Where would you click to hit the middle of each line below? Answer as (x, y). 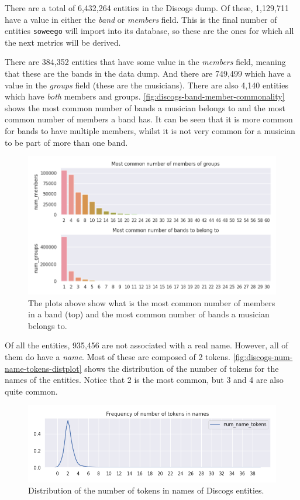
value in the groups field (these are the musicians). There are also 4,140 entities (146, 85)
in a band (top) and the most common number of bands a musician (149, 314)
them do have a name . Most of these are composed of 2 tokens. (118, 356)
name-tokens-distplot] (43, 368)
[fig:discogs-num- (263, 356)
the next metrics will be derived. (63, 42)
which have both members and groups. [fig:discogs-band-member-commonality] (145, 96)
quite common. (31, 391)
